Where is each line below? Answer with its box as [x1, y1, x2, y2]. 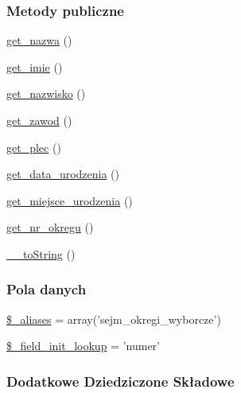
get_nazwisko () [6, 85, 86, 102]
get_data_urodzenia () [6, 165, 120, 182]
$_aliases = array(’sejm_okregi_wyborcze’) [6, 310, 221, 327]
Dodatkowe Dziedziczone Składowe [6, 371, 235, 391]
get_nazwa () [6, 32, 72, 49]
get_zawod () [6, 112, 72, 128]
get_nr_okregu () [6, 219, 94, 235]
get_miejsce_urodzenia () [6, 192, 133, 208]
